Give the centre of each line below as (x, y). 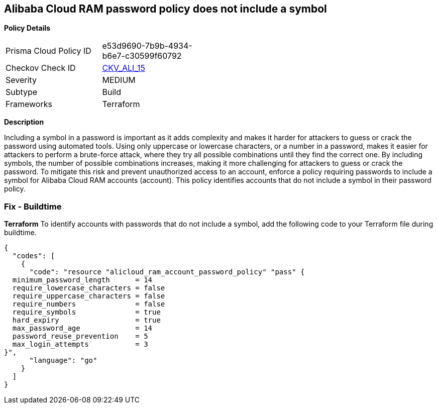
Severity (21, 80)
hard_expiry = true (86, 320)
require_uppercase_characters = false (89, 296)
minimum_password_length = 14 (82, 280)
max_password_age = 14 (82, 328)
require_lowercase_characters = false (89, 288)
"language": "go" (63, 361)
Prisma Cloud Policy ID (48, 51)
